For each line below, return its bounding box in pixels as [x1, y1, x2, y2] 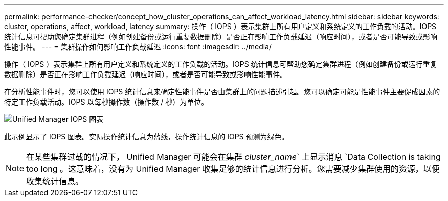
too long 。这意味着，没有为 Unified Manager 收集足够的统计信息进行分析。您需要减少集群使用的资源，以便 [26, 164, 440, 174]
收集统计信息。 [26, 176, 84, 186]
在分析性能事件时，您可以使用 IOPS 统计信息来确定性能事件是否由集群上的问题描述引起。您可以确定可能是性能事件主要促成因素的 [4, 87, 440, 96]
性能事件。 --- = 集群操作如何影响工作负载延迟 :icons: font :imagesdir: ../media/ [4, 42, 272, 51]
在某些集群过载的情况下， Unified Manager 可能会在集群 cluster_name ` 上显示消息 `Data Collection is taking [26, 152, 441, 162]
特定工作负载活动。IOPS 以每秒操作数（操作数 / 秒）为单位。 [4, 97, 209, 106]
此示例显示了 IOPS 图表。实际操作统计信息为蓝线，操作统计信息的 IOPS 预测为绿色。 [4, 132, 289, 141]
